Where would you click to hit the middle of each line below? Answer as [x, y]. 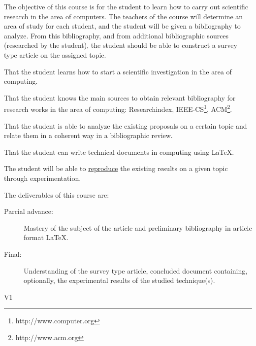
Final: [13, 254]
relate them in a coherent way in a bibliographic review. [88, 135]
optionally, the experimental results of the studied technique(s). [119, 280]
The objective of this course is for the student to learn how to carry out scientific [126, 6]
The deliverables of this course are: [57, 194]
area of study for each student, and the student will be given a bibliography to [122, 26]
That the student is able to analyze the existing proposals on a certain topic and [126, 125]
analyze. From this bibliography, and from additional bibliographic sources [116, 35]
